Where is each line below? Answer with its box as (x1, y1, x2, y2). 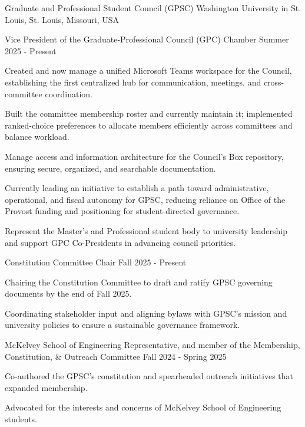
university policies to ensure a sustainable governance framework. (5, 318, 240, 331)
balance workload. (5, 130, 69, 143)
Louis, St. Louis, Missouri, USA (5, 13, 120, 25)
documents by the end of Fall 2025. (5, 287, 132, 300)
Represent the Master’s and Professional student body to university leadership (5, 224, 287, 237)
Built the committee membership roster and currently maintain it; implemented (5, 107, 293, 120)
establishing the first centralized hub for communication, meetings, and (5, 75, 261, 88)
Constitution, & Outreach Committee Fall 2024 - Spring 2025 (5, 350, 227, 362)
